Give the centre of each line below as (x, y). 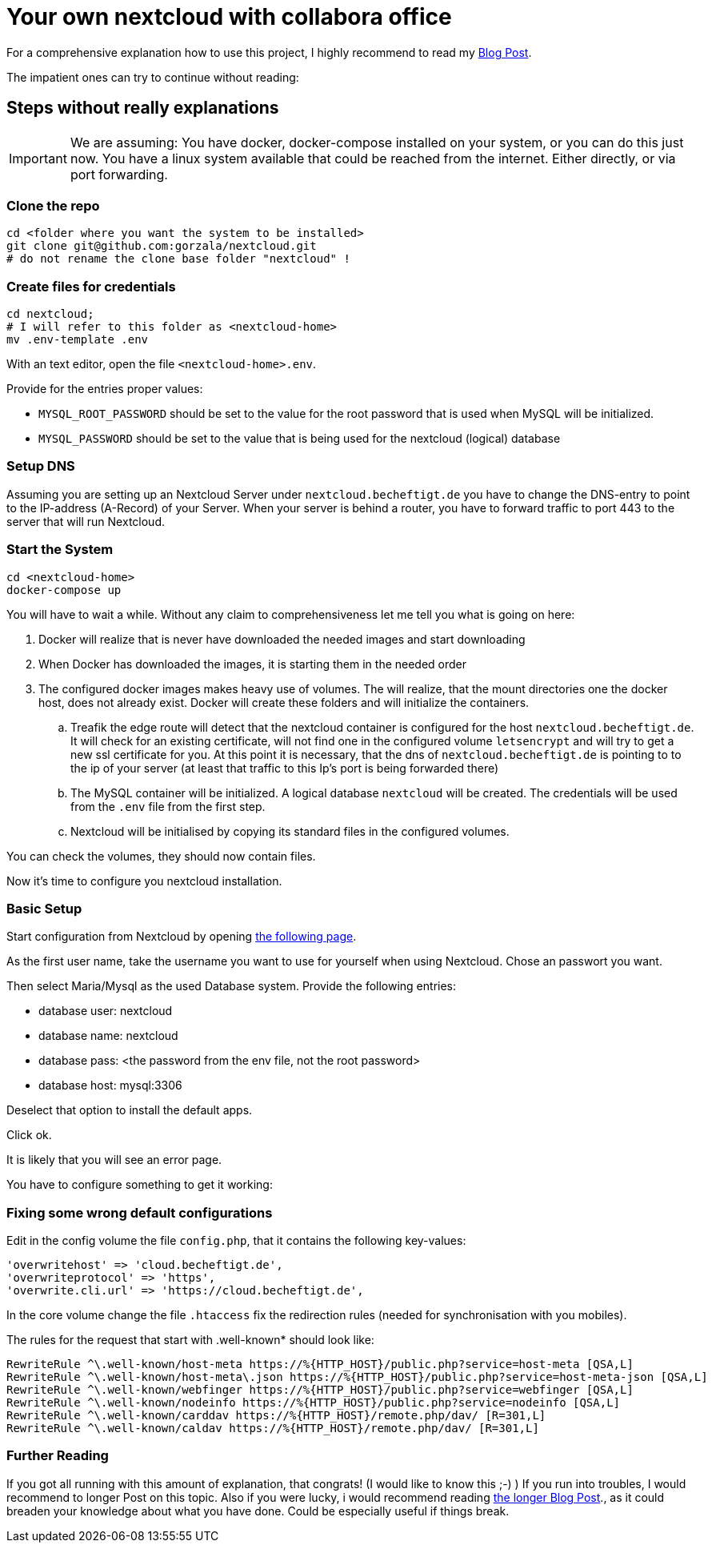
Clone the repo (53, 205)
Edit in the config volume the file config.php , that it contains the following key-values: (236, 1241)
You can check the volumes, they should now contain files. (161, 856)
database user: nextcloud (106, 1011)
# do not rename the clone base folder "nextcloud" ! (178, 259)
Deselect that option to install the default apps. (130, 1110)
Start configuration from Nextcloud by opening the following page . (182, 937)
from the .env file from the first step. (168, 806)
